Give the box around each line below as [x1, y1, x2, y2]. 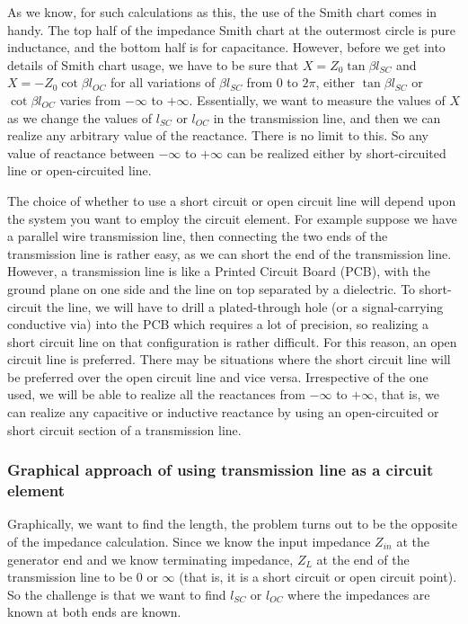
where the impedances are [287, 584, 430, 603]
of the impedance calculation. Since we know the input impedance [7, 531, 371, 550]
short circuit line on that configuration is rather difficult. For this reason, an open [7, 332, 457, 351]
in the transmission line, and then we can [213, 108, 441, 127]
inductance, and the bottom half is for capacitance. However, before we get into [7, 38, 446, 57]
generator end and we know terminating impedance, [7, 549, 294, 568]
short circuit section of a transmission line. [7, 420, 242, 439]
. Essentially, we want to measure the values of [189, 90, 446, 109]
